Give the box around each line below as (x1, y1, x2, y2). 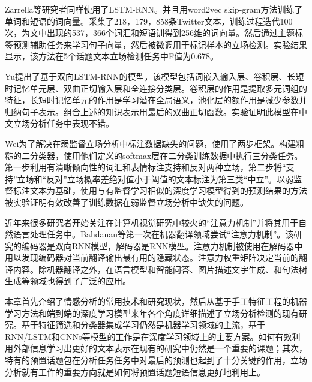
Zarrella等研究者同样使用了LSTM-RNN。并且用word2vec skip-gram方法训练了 (5, 3, 303, 15)
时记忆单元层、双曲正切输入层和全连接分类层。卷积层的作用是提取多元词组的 (5, 82, 307, 94)
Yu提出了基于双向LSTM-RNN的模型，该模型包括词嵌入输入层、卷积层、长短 (5, 70, 304, 82)
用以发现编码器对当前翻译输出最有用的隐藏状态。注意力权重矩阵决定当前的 (5, 251, 299, 264)
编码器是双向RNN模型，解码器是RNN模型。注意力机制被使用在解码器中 (21, 239, 303, 252)
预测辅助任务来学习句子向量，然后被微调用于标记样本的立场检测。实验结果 (13, 38, 307, 50)
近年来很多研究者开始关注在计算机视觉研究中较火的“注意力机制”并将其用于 (5, 216, 299, 228)
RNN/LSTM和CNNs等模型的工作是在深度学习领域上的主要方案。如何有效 (5, 330, 292, 342)
